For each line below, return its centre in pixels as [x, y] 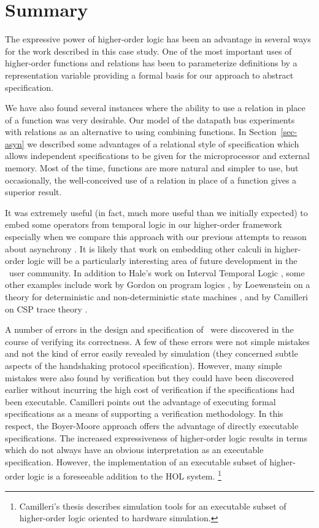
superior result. [33, 192]
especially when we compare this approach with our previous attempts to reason [156, 237]
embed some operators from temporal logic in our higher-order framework [144, 224]
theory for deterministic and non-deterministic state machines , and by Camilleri [157, 297]
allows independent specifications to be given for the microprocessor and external [157, 156]
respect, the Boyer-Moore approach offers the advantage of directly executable [152, 425]
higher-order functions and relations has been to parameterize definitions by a [151, 63]
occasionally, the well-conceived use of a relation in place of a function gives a [151, 180]
